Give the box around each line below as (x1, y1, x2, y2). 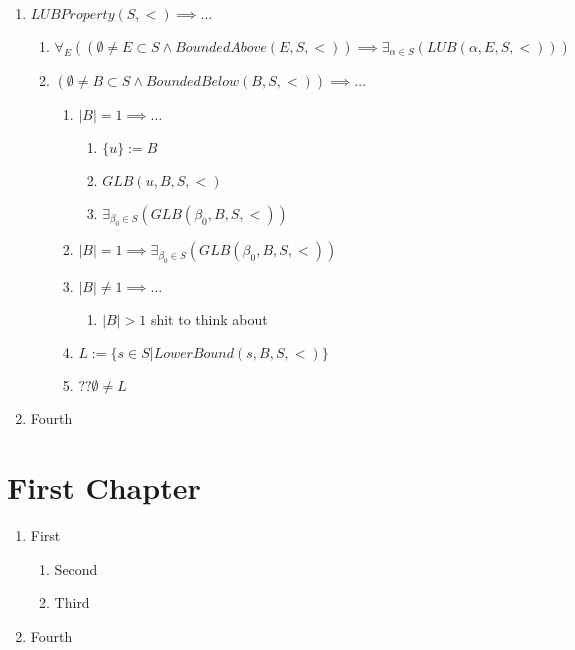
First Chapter (7, 467, 201, 508)
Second (54, 558, 98, 579)
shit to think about (150, 308, 268, 329)
